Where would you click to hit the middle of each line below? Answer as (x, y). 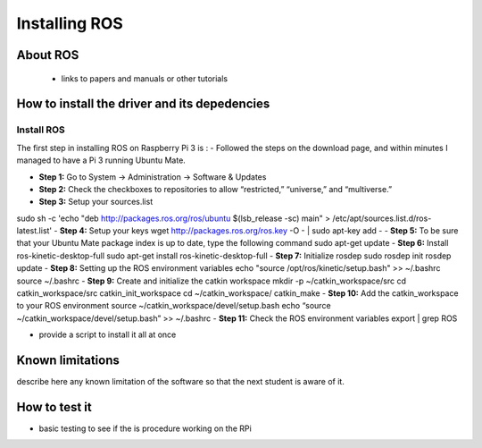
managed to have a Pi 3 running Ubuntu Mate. (101, 160)
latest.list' (34, 231)
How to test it (54, 407)
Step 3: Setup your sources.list (96, 202)
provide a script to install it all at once (108, 334)
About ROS (48, 55)
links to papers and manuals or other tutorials (144, 78)
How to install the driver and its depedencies (143, 104)
